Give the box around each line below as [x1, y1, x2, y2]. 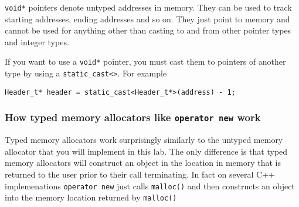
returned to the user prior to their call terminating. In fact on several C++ [5, 168, 275, 180]
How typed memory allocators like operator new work [5, 110, 261, 125]
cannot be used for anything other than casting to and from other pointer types [5, 24, 291, 36]
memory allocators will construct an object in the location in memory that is [5, 156, 281, 169]
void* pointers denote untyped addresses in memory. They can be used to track [5, 1, 292, 13]
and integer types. [5, 35, 69, 48]
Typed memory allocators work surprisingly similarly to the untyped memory [5, 133, 283, 146]
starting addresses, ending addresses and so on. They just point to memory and [5, 12, 290, 25]
